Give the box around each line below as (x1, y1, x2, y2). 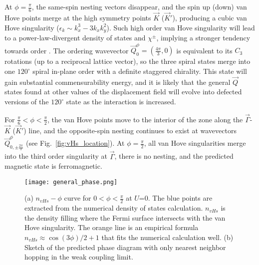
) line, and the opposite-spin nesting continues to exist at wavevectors (23, 125, 237, 135)
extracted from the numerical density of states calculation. (24, 203, 203, 213)
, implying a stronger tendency (156, 32, 251, 43)
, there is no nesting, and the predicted (114, 151, 234, 161)
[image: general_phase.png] (24, 178, 118, 186)
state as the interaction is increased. (66, 96, 176, 106)
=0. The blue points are (139, 193, 213, 203)
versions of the (4, 96, 49, 106)
